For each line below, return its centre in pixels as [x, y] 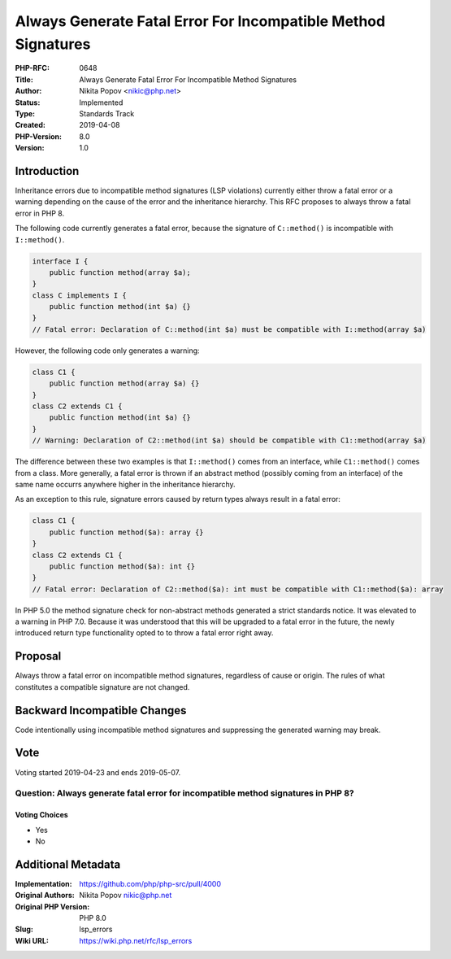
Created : [30, 125]
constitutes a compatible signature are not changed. [102, 687]
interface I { [60, 261]
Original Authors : [45, 896]
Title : [24, 79]
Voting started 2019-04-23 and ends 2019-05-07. [98, 772]
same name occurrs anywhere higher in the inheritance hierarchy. [125, 484]
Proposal [38, 656]
